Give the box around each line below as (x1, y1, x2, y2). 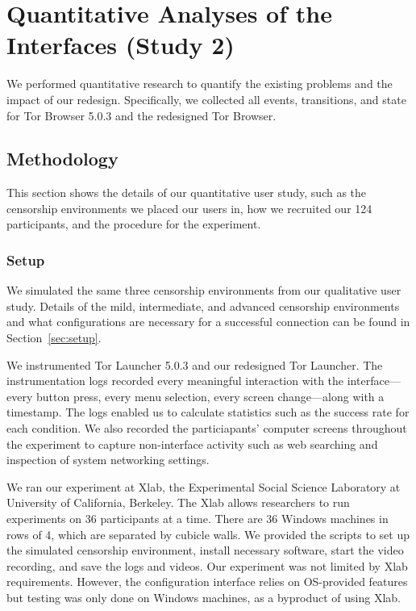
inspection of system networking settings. (6, 451, 210, 468)
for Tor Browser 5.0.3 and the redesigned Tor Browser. (6, 107, 277, 123)
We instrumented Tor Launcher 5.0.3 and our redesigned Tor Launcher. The (6, 356, 383, 373)
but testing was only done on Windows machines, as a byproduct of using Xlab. (6, 588, 401, 605)
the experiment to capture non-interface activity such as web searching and (6, 435, 378, 452)
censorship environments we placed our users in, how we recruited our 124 (6, 199, 372, 216)
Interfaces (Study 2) (6, 28, 235, 61)
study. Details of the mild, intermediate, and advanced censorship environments (6, 297, 400, 314)
